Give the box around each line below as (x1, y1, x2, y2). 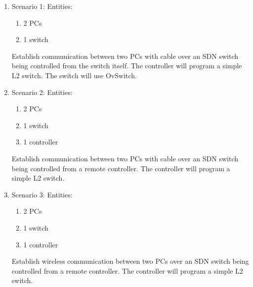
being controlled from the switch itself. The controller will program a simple (11, 60, 242, 71)
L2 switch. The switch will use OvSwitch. (11, 70, 137, 80)
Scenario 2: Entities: (11, 87, 73, 97)
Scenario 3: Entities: (11, 189, 73, 199)
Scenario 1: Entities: (11, 1, 73, 11)
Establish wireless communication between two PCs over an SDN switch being (11, 256, 249, 266)
